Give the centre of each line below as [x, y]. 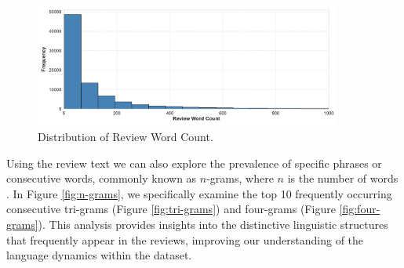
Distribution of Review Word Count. [126, 136]
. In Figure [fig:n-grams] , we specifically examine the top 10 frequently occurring [199, 193]
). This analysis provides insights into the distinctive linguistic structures [213, 224]
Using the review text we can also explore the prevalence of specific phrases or [194, 163]
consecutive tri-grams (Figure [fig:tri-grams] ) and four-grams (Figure [171, 209]
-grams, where [240, 178]
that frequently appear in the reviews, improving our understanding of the [185, 239]
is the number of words [343, 178]
